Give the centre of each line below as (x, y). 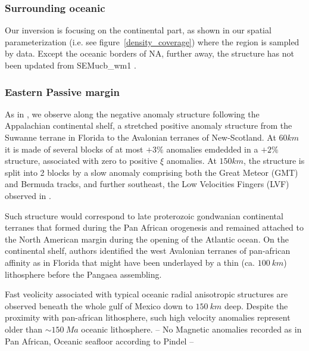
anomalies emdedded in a (212, 149)
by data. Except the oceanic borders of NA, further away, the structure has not (150, 53)
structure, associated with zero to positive (81, 161)
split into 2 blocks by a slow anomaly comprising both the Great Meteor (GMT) (152, 172)
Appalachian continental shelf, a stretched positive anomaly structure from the (149, 125)
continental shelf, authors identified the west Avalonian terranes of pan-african (148, 251)
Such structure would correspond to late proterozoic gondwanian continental (144, 215)
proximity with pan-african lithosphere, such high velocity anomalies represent (148, 317)
